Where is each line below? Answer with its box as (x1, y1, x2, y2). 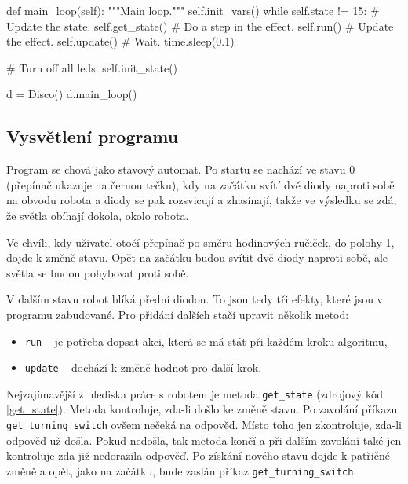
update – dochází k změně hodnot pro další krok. (24, 359, 262, 376)
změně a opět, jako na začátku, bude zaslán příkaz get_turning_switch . (6, 462, 357, 478)
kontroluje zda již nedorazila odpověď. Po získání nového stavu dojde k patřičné (6, 447, 390, 464)
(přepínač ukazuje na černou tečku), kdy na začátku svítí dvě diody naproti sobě (6, 176, 395, 192)
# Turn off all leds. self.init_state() (6, 59, 178, 75)
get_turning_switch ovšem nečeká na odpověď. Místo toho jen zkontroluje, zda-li (6, 416, 402, 433)
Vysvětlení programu (6, 124, 179, 148)
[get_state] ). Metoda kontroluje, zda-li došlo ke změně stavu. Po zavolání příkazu (6, 401, 398, 417)
